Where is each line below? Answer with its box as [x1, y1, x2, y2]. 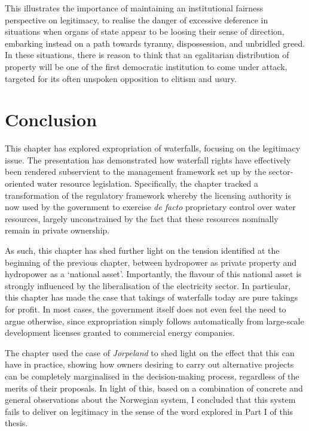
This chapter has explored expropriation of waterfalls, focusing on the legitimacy [5, 142, 301, 154]
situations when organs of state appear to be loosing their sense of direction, [5, 25, 284, 38]
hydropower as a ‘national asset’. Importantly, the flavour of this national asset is [5, 268, 302, 280]
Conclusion [5, 107, 97, 132]
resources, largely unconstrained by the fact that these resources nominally [5, 212, 279, 224]
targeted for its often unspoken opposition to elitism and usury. [5, 72, 237, 84]
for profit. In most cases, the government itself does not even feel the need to [5, 303, 286, 315]
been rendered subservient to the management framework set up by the [5, 165, 267, 178]
